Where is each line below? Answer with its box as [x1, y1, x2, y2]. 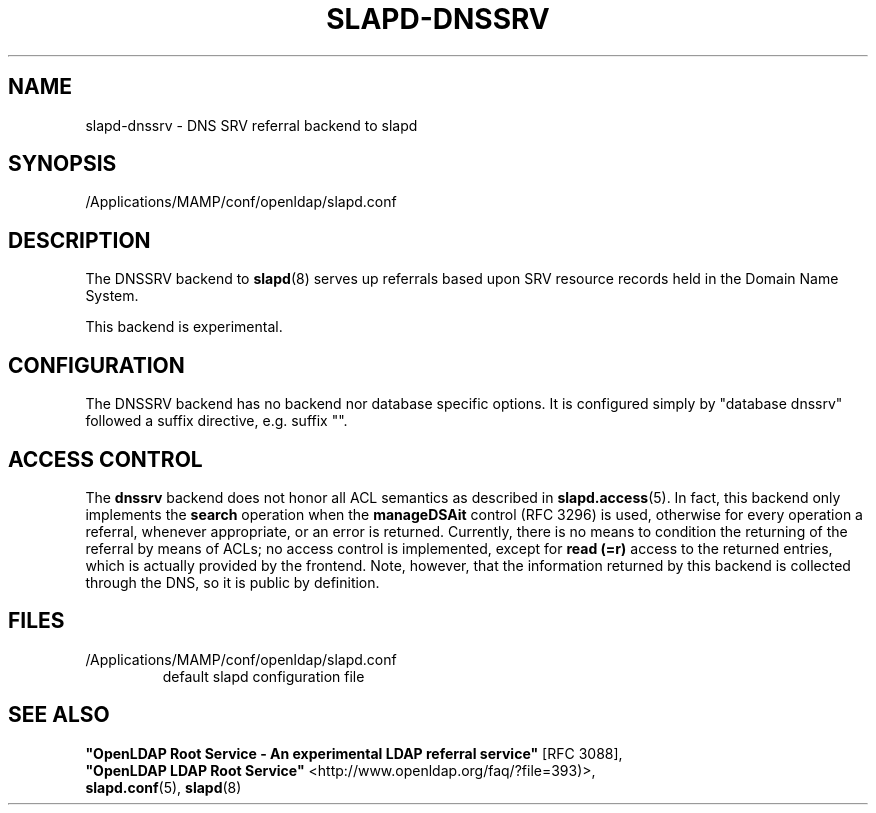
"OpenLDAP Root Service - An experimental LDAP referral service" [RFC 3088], [85, 744, 623, 762]
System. [85, 287, 139, 305]
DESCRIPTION [8, 227, 151, 253]
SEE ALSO [8, 702, 110, 728]
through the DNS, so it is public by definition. [85, 573, 380, 591]
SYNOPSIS [8, 151, 117, 177]
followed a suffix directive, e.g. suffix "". [85, 412, 348, 430]
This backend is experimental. [85, 318, 283, 336]
